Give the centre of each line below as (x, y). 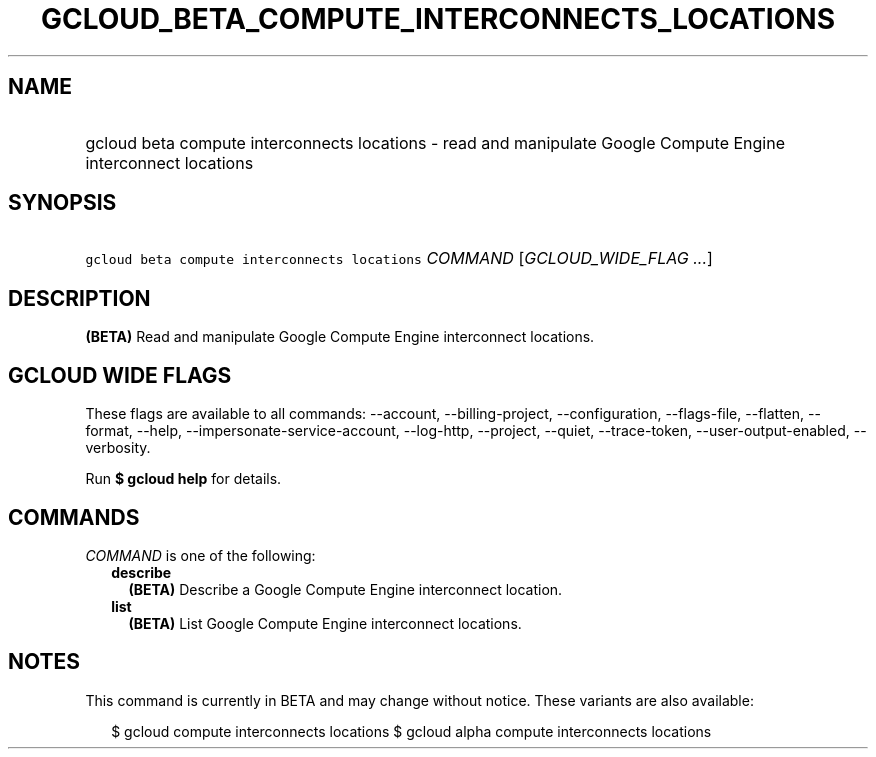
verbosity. (118, 448)
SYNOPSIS (62, 203)
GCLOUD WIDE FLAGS (120, 375)
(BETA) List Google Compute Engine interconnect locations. (325, 623)
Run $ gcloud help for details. (183, 479)
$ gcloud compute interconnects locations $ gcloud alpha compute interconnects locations (411, 731)
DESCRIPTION (79, 298)
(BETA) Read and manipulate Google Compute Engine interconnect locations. (340, 337)
